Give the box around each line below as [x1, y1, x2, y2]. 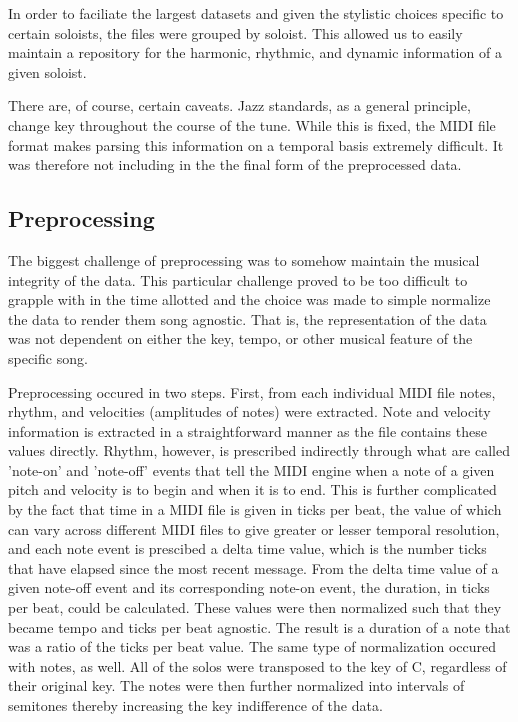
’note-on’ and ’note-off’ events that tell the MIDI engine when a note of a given [8, 459, 495, 480]
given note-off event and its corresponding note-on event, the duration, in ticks [8, 577, 490, 598]
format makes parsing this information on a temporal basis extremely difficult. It [8, 134, 504, 155]
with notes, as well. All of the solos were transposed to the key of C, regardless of [8, 655, 507, 676]
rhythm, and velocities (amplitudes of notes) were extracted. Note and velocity [8, 401, 491, 422]
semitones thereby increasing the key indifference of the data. [8, 695, 383, 716]
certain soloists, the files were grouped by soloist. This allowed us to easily [8, 22, 463, 43]
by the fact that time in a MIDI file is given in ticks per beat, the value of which [8, 499, 502, 520]
